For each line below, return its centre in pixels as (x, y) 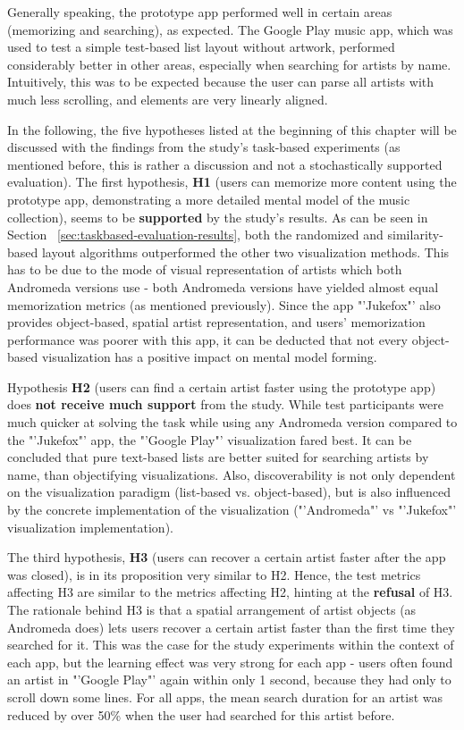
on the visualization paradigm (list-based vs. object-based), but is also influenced (229, 492)
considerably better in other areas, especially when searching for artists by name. (229, 64)
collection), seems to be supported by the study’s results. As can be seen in (218, 217)
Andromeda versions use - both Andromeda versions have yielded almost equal (223, 286)
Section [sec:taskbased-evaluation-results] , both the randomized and (195, 235)
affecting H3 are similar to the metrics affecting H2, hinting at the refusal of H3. (230, 592)
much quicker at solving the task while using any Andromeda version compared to (232, 422)
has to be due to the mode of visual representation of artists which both (205, 269)
